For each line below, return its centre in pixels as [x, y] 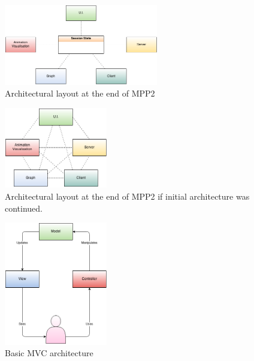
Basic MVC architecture [49, 353]
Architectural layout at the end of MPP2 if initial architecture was [127, 196]
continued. [24, 208]
